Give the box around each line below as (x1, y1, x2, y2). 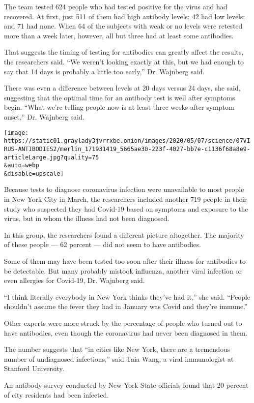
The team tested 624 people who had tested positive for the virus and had (4, 1, 227, 11)
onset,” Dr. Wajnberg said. (4, 111, 85, 122)
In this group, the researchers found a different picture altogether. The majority (4, 229, 244, 240)
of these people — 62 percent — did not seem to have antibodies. (4, 239, 201, 249)
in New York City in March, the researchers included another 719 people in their (4, 194, 247, 204)
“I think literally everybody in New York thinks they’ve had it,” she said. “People (4, 291, 251, 302)
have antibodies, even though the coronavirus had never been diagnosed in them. (4, 327, 248, 338)
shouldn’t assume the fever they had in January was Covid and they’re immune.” (4, 301, 248, 311)
